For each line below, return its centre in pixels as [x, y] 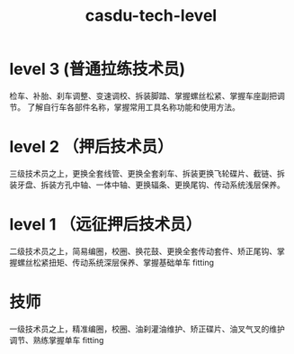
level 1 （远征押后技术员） [106, 225]
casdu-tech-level [151, 16]
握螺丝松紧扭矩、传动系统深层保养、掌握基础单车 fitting [111, 262]
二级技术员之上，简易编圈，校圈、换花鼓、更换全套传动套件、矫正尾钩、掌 [147, 251]
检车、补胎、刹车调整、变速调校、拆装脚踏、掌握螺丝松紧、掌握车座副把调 [147, 95]
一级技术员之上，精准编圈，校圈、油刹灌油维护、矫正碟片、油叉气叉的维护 [147, 329]
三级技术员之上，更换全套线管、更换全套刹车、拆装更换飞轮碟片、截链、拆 [147, 173]
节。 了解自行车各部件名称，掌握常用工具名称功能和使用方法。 [125, 107]
